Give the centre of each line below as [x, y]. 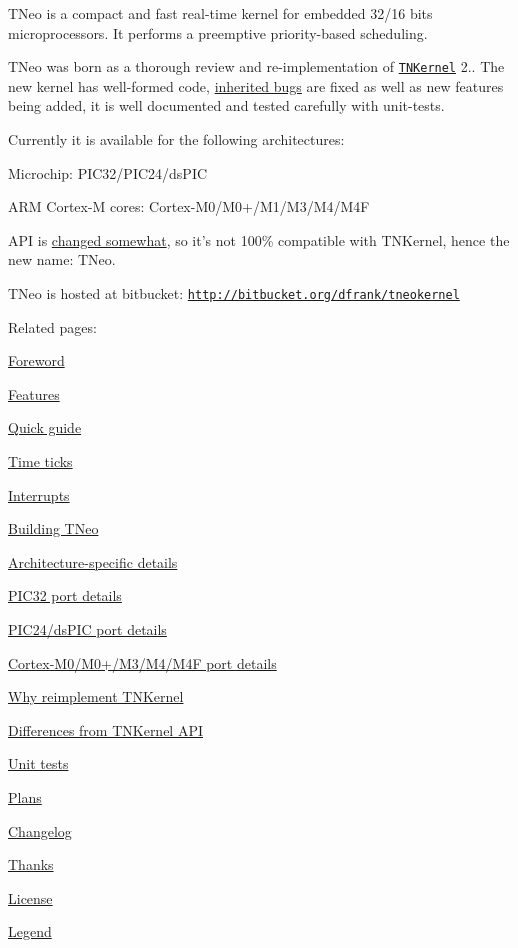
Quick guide [45, 427]
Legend [30, 931]
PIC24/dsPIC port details [87, 629]
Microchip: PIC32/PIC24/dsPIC [108, 172]
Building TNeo [53, 528]
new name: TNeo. [62, 259]
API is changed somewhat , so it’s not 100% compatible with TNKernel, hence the [259, 239]
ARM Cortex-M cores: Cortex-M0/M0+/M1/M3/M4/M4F [189, 206]
